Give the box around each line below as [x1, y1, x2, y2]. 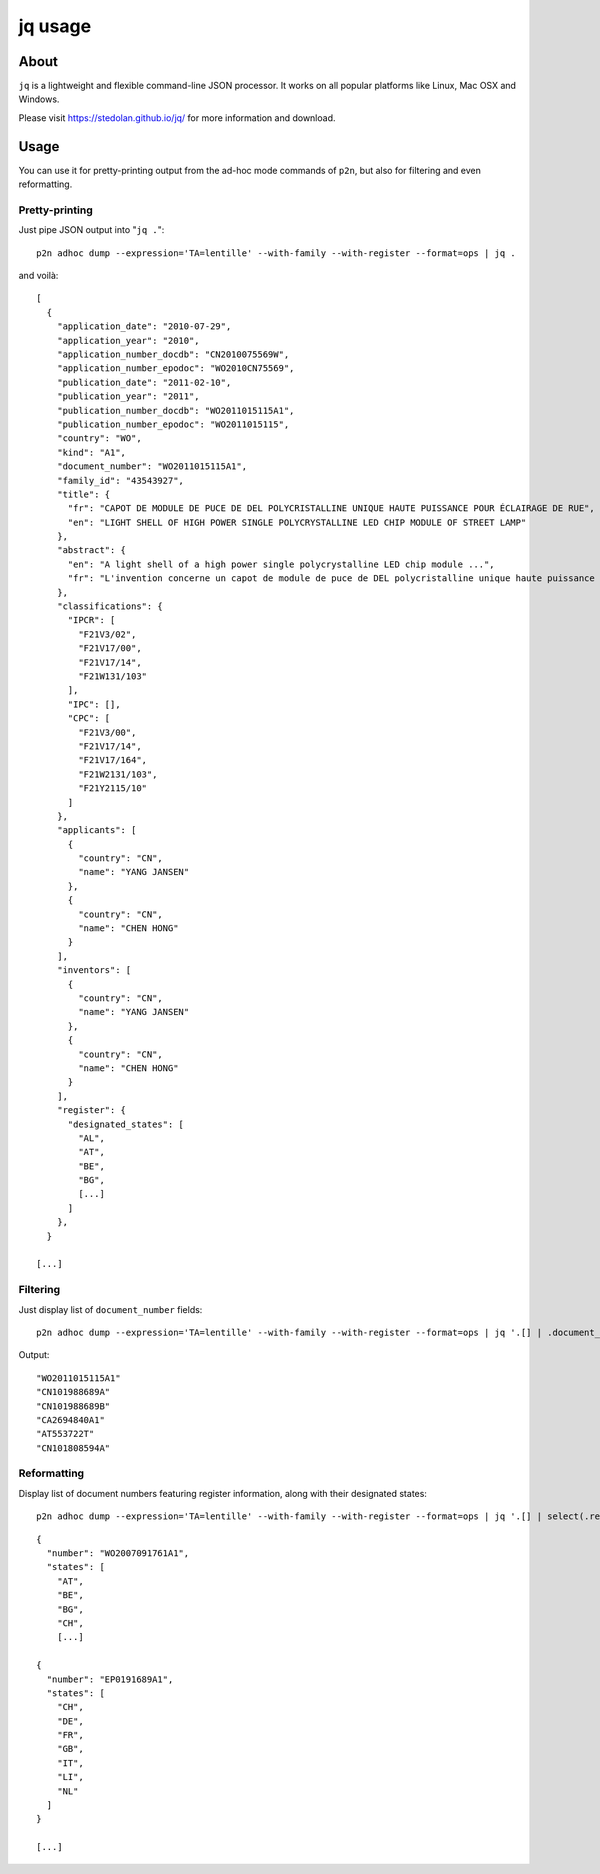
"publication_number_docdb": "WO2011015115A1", [56, 405, 295, 416]
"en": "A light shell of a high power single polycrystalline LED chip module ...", [67, 558, 495, 570]
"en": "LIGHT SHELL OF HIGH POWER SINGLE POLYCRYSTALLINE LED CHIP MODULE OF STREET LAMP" [67, 516, 527, 528]
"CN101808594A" [36, 1442, 111, 1454]
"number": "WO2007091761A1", [46, 1547, 190, 1559]
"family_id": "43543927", [56, 475, 185, 486]
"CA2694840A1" [36, 1414, 105, 1425]
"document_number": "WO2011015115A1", [56, 461, 248, 472]
